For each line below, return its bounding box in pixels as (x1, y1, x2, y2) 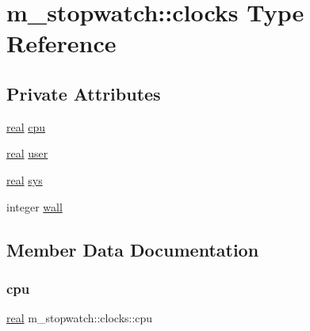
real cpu (6, 118, 46, 135)
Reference (6, 27, 117, 59)
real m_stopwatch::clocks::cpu (6, 310, 153, 326)
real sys (6, 171, 43, 188)
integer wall (6, 198, 63, 215)
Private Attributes (6, 81, 161, 105)
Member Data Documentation (6, 237, 259, 261)
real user (6, 145, 48, 162)
